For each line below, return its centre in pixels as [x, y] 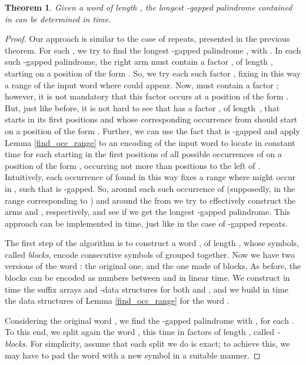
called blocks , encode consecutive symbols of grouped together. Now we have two [150, 254]
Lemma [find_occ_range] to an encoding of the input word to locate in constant [150, 142]
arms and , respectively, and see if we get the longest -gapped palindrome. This [148, 212]
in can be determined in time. [58, 19]
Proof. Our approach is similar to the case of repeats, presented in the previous [147, 39]
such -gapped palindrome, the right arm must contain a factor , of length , [139, 62]
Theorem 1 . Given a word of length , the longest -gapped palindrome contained [149, 7]
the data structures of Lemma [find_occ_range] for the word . [117, 301]
